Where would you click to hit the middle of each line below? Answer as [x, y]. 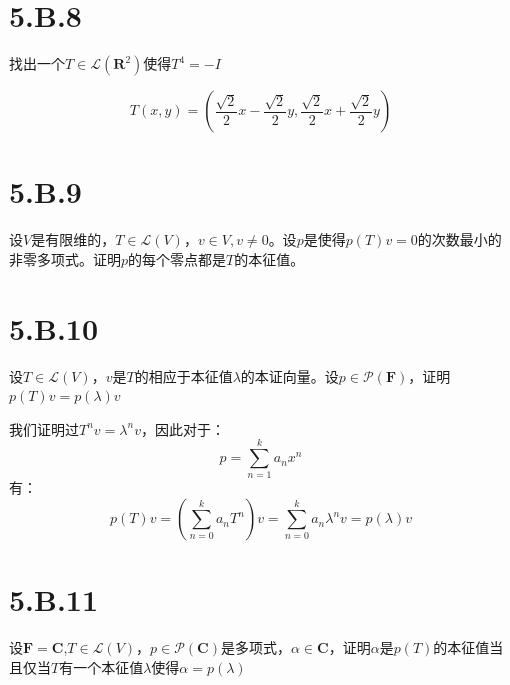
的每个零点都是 [177, 258]
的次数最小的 [459, 239]
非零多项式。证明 [65, 258]
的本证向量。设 [289, 375]
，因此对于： [182, 428]
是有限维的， [73, 239]
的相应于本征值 [183, 375]
